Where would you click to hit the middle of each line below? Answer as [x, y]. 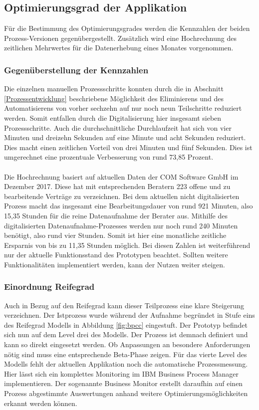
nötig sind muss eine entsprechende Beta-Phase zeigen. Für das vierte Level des [126, 354]
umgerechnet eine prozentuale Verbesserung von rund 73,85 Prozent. [109, 157]
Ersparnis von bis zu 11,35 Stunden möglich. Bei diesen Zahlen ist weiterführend [127, 245]
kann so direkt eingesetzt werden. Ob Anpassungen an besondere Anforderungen [127, 344]
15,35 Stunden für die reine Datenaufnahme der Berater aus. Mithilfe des [116, 215]
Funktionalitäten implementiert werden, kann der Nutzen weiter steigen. [115, 264]
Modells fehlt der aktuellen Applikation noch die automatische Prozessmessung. [126, 364]
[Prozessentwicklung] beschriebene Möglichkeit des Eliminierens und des [114, 98]
